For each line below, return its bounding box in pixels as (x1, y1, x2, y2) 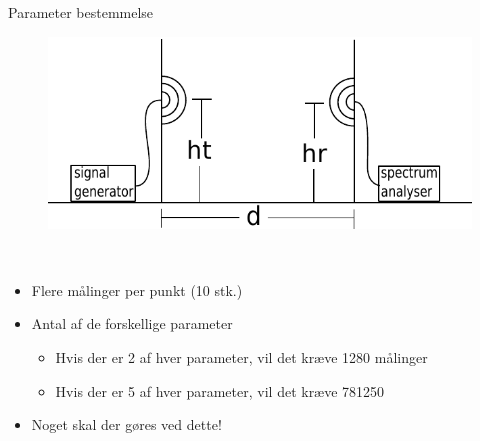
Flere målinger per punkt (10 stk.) (31, 279, 243, 300)
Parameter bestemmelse (8, 2, 154, 22)
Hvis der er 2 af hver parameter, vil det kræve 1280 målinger (55, 347, 428, 368)
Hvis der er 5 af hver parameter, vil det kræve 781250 (55, 380, 385, 401)
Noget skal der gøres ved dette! (31, 414, 222, 435)
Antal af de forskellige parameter (31, 313, 233, 334)
